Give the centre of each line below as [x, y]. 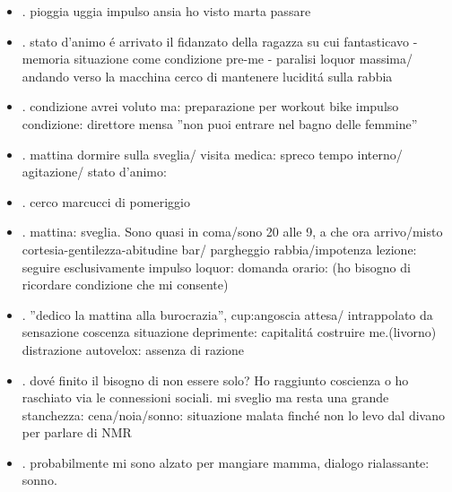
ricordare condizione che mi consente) [125, 285]
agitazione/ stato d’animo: [94, 172]
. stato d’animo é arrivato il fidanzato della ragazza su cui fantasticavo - [220, 41]
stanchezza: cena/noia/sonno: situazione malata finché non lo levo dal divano [233, 414]
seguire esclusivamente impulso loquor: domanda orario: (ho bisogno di [216, 267]
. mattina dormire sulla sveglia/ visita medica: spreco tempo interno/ [212, 154]
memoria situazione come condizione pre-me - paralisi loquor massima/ [217, 59]
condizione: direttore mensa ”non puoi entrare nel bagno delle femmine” [220, 123]
